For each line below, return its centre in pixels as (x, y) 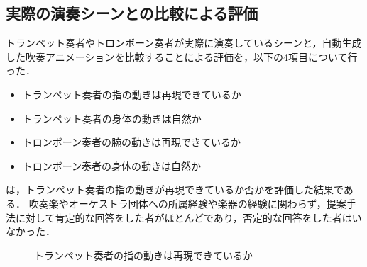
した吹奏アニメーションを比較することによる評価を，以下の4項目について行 (182, 56)
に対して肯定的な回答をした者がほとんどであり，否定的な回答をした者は (183, 217)
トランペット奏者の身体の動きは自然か (112, 118)
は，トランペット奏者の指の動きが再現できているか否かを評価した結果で (175, 189)
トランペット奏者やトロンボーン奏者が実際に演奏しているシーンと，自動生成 (184, 43)
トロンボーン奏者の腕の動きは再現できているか (132, 142)
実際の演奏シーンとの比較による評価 (132, 13)
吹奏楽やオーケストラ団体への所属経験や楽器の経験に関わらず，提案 (187, 203)
